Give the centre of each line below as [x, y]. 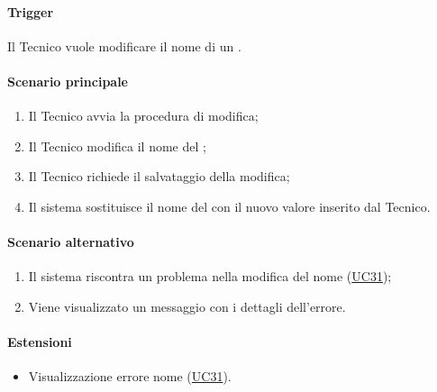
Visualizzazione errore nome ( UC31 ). [130, 376]
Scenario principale [68, 81]
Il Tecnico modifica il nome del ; [117, 146]
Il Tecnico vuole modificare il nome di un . [124, 46]
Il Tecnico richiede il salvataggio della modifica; [159, 176]
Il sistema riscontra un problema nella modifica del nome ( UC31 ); [210, 276]
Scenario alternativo [71, 242]
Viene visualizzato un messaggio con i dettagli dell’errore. [187, 306]
